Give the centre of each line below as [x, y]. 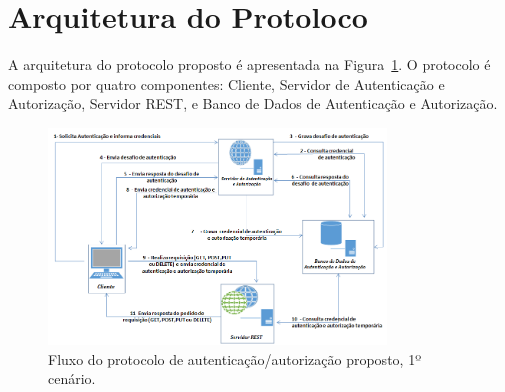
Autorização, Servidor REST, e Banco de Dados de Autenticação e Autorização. [253, 103]
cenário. [72, 378]
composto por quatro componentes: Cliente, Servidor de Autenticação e [226, 83]
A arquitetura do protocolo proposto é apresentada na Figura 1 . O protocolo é [249, 64]
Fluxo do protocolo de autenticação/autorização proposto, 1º [235, 358]
